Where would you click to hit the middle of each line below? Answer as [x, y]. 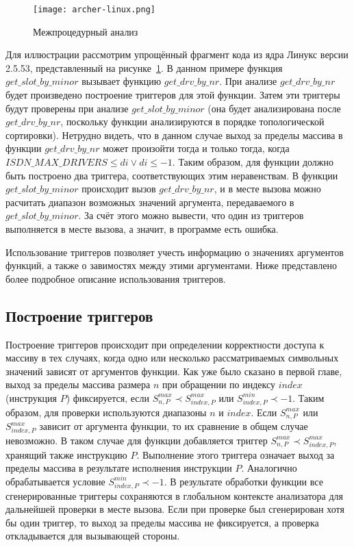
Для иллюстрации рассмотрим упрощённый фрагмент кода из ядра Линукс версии [177, 54]
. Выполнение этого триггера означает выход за [236, 454]
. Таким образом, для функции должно [253, 162]
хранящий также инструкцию [66, 454]
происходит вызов [119, 189]
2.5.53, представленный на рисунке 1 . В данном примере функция [144, 67]
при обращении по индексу [219, 384]
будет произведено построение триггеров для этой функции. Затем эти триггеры [173, 95]
